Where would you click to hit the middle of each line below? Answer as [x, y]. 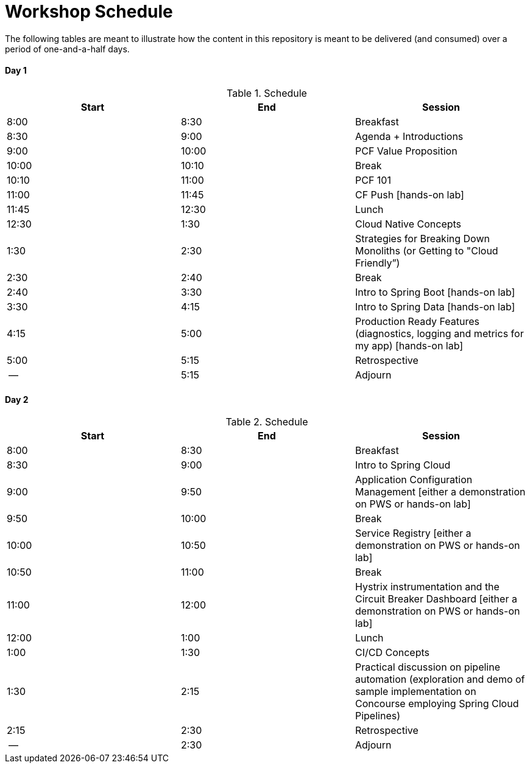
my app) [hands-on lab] [409, 345]
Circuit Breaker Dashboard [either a [436, 599]
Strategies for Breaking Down [422, 238]
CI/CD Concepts [392, 653]
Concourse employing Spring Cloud [437, 704]
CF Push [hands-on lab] [409, 194]
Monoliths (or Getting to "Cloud [426, 250]
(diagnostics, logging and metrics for [439, 333]
